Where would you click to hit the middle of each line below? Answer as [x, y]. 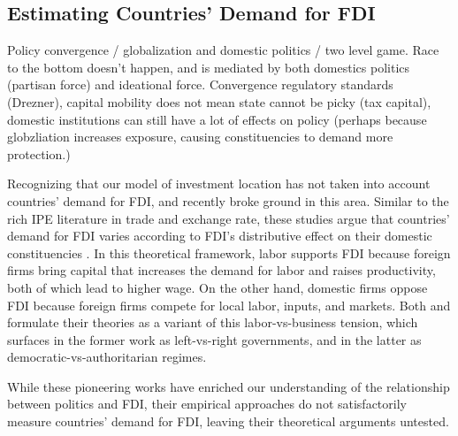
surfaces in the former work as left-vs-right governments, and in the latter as [214, 339]
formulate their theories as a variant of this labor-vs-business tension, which [213, 322]
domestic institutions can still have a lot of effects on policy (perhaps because [217, 119]
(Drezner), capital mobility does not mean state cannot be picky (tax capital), [219, 101]
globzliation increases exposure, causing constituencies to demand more [200, 137]
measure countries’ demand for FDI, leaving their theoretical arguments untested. [228, 421]
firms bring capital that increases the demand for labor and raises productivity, [221, 270]
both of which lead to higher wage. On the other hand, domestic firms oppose [218, 287]
